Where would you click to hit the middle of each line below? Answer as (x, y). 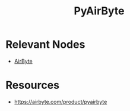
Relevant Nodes (45, 44)
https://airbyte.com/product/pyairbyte (61, 101)
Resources (33, 85)
